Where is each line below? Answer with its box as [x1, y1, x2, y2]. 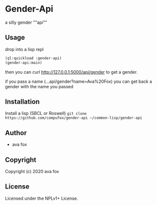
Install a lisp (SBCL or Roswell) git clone [5, 110, 87, 116]
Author [5, 128, 27, 137]
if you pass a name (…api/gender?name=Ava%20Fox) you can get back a [5, 79, 152, 84]
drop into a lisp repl [5, 46, 44, 52]
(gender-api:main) [5, 60, 42, 65]
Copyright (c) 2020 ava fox [5, 168, 59, 174]
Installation [5, 97, 40, 106]
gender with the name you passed [5, 83, 74, 89]
